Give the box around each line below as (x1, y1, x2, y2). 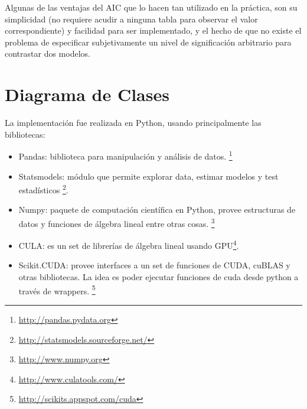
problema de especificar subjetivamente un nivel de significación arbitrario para (5, 35, 292, 48)
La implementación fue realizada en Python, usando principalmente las (5, 116, 262, 129)
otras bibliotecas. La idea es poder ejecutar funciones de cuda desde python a (18, 271, 299, 283)
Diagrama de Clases (5, 82, 169, 106)
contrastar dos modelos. (5, 47, 90, 60)
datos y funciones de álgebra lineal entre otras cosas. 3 (18, 215, 215, 229)
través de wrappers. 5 (18, 283, 96, 297)
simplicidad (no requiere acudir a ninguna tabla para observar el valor (5, 12, 258, 25)
